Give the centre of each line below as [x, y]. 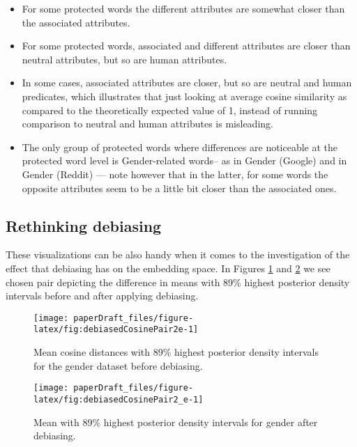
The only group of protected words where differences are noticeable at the [180, 147]
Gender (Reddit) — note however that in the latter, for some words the [175, 174]
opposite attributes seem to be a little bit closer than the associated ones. [179, 188]
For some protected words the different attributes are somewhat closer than [183, 8]
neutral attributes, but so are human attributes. [124, 59]
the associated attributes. [76, 22]
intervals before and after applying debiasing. [102, 296]
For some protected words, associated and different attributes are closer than [186, 46]
